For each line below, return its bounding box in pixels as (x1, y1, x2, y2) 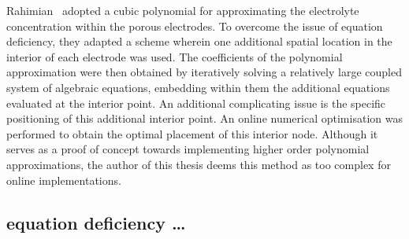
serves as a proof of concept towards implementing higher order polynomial (6, 141, 370, 157)
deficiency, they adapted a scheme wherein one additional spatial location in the (6, 33, 392, 50)
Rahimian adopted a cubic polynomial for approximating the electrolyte (6, 2, 359, 18)
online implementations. (6, 171, 121, 188)
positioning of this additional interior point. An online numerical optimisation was (6, 110, 403, 127)
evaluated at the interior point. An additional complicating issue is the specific (6, 94, 386, 111)
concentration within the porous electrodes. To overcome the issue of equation (6, 17, 383, 34)
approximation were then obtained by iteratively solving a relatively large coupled (6, 64, 402, 80)
